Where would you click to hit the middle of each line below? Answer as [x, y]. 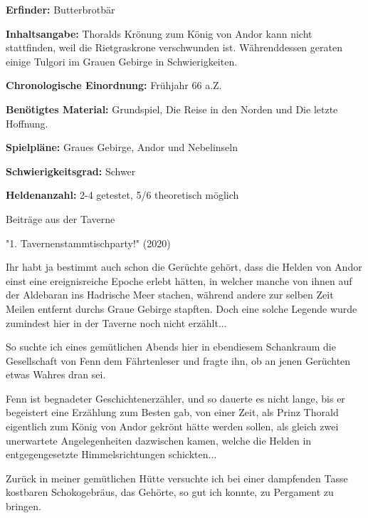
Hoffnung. [27, 123]
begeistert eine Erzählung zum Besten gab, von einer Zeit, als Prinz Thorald [172, 412]
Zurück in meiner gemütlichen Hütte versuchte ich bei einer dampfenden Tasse [177, 478]
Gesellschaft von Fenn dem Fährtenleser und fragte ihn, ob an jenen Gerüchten [178, 360]
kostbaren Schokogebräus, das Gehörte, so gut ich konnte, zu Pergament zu [170, 492]
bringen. [23, 506]
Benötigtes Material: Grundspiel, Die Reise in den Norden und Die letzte [172, 109]
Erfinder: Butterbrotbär [61, 9]
